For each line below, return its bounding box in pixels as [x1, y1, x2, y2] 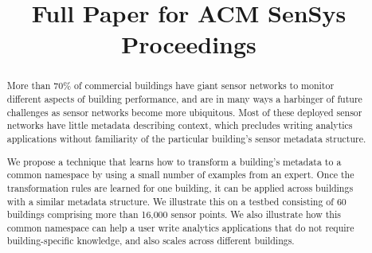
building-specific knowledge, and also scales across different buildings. [6, 234, 295, 247]
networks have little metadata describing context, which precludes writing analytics [6, 119, 353, 132]
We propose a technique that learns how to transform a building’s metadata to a [6, 154, 342, 168]
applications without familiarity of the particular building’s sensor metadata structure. [6, 131, 366, 145]
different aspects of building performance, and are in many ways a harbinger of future [6, 92, 362, 106]
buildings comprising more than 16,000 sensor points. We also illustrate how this [6, 208, 341, 221]
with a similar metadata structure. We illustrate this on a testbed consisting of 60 [6, 194, 347, 208]
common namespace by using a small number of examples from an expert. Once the [6, 168, 354, 181]
